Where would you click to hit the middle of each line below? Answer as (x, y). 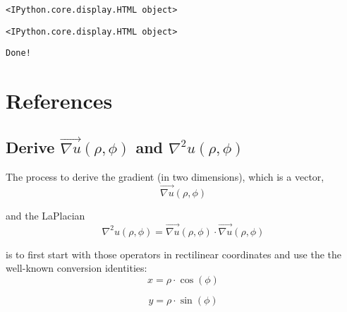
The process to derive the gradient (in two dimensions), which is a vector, (165, 176)
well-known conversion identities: (77, 268)
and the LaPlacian (45, 215)
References (59, 101)
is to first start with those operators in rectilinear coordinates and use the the (174, 254)
